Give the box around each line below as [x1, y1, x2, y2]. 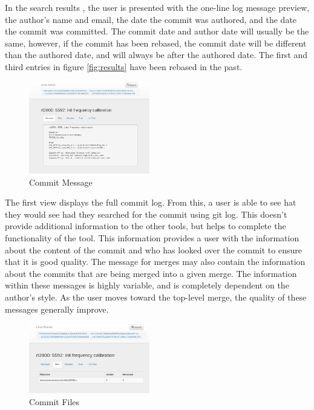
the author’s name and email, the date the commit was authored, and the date [5, 13, 297, 25]
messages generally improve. [5, 302, 109, 315]
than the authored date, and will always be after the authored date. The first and [5, 48, 308, 61]
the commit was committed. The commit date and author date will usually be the [5, 25, 309, 37]
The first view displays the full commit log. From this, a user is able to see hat [5, 196, 296, 209]
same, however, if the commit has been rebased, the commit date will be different [5, 36, 307, 49]
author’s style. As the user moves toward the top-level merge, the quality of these [5, 291, 307, 304]
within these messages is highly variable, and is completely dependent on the [5, 279, 289, 291]
